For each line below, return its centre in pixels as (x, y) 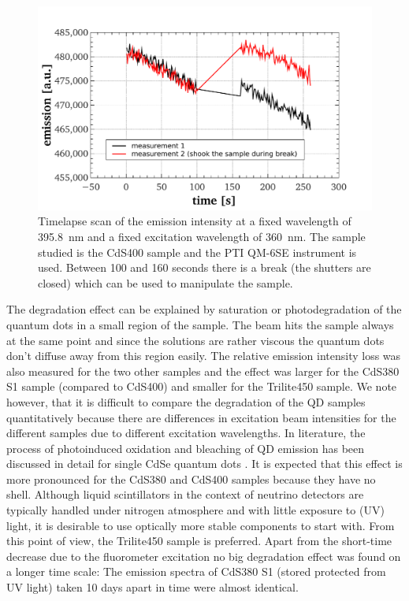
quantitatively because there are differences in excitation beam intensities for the (201, 417)
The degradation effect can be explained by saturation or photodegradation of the (204, 309)
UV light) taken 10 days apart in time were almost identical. (152, 587)
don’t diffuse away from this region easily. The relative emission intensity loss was (204, 356)
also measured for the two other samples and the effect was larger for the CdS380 (203, 371)
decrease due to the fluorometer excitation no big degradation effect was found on (204, 556)
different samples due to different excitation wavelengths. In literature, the (186, 433)
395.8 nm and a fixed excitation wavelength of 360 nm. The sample (202, 236)
